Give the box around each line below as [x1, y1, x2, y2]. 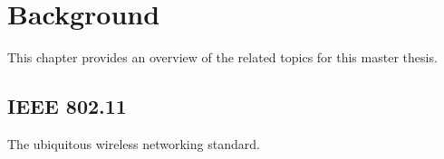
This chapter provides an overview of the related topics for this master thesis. [7, 48, 438, 67]
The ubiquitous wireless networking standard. [7, 134, 260, 153]
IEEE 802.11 [7, 92, 127, 120]
